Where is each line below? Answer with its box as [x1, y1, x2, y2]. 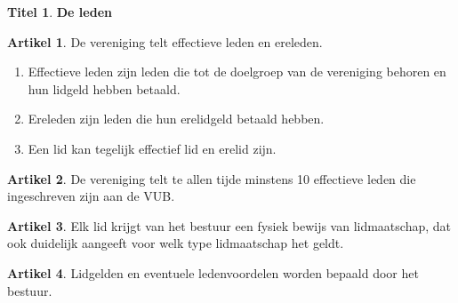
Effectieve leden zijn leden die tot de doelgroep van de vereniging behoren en [28, 62, 446, 81]
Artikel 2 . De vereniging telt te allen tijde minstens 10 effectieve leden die [7, 169, 416, 187]
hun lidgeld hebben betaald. [28, 79, 181, 98]
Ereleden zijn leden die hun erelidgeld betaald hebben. [28, 109, 325, 128]
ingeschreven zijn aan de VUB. [7, 187, 175, 205]
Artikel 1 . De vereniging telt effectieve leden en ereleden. [7, 32, 323, 51]
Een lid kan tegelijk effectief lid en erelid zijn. [28, 139, 277, 157]
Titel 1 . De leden [7, 3, 112, 20]
